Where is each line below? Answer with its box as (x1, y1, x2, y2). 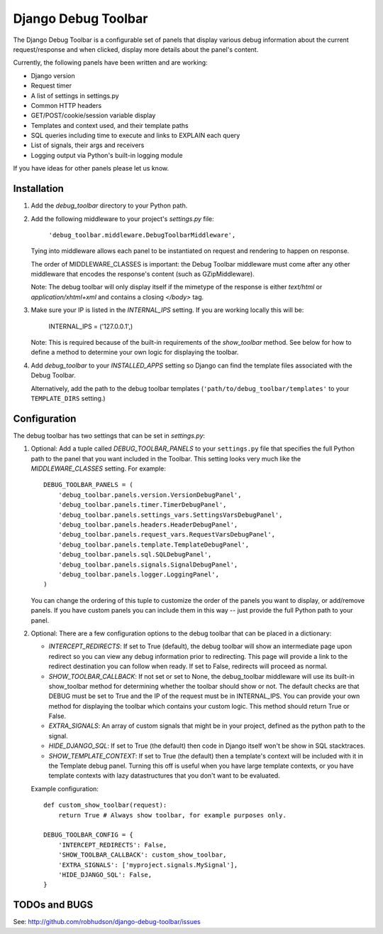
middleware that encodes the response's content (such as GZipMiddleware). (30, 270, 255, 279)
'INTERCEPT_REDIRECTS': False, (57, 841, 167, 849)
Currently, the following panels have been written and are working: (13, 58, 209, 67)
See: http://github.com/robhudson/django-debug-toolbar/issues (13, 918, 201, 926)
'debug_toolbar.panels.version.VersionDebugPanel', (57, 490, 242, 499)
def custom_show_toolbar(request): (43, 801, 167, 810)
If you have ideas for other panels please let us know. (13, 164, 170, 173)
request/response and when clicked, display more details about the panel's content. (13, 45, 259, 53)
